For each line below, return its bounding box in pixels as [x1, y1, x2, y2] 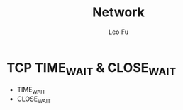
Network [92, 4, 145, 20]
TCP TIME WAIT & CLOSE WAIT [6, 59, 177, 78]
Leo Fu [108, 28, 129, 36]
